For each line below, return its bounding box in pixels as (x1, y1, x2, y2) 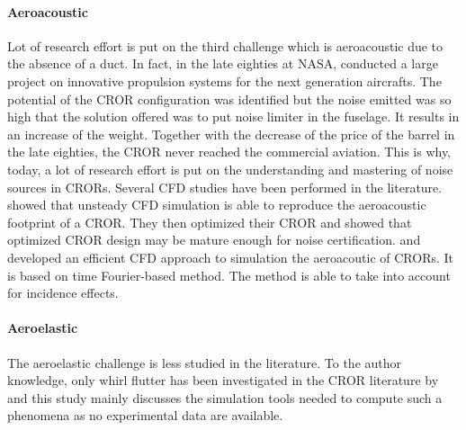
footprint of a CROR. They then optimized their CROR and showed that (7, 212, 412, 231)
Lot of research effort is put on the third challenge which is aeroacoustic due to (7, 36, 444, 55)
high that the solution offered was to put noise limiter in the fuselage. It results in (7, 107, 460, 126)
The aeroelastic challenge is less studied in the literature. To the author (7, 353, 402, 372)
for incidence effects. (7, 283, 119, 302)
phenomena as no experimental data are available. (7, 406, 283, 425)
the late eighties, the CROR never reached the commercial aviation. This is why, (7, 142, 452, 161)
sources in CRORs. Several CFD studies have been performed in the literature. (7, 177, 443, 196)
